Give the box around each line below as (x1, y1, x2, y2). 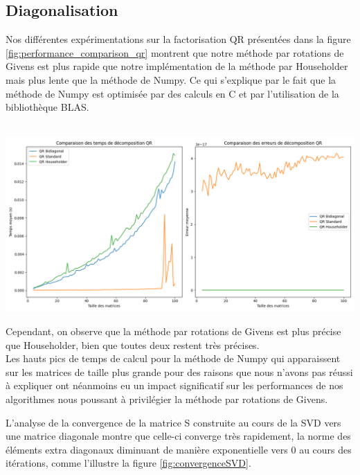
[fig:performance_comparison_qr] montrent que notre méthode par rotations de (6, 45, 344, 60)
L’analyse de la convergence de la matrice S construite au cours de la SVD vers (6, 415, 341, 429)
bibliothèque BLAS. (6, 100, 89, 114)
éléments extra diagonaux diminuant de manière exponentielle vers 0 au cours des (6, 442, 352, 456)
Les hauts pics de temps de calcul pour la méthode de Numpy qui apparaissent (6, 351, 341, 366)
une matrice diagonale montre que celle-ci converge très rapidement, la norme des (6, 429, 351, 443)
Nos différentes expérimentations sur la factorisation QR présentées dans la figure (6, 32, 351, 46)
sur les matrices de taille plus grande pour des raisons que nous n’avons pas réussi (6, 364, 353, 379)
